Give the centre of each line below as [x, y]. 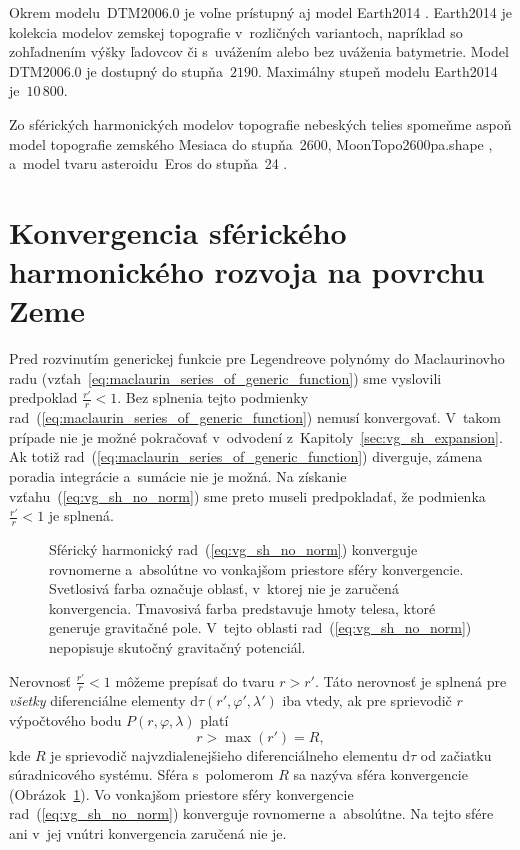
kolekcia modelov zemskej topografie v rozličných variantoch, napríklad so [236, 31]
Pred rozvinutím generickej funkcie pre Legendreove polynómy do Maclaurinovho [257, 358]
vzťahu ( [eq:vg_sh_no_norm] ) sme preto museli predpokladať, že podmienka [247, 495]
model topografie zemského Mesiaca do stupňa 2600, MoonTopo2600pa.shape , [251, 143]
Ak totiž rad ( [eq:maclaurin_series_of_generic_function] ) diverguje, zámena [246, 456]
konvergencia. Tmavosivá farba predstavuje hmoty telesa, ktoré [242, 607]
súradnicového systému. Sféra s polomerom [141, 774]
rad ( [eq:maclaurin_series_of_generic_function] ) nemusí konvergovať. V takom [255, 417]
